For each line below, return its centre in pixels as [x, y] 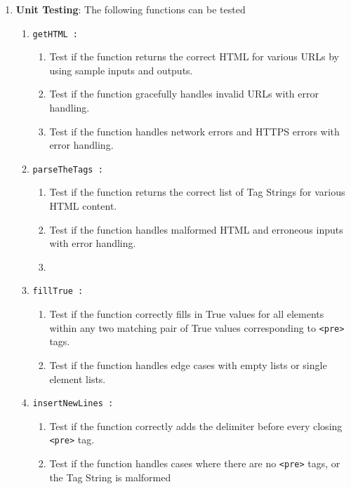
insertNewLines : [73, 404]
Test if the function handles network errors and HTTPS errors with [194, 131]
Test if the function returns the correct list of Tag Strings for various [197, 192]
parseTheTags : [68, 169]
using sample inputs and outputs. [121, 70]
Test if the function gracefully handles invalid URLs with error [184, 94]
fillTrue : [58, 292]
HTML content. [83, 206]
